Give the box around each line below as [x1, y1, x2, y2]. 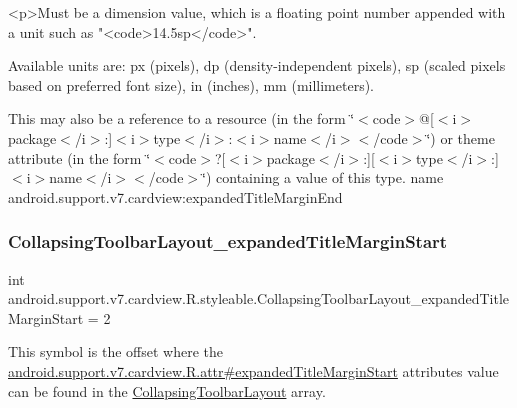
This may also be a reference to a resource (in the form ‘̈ [8, 108, 355, 129]
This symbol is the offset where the [8, 341, 223, 362]
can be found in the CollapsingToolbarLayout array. [8, 380, 326, 401]
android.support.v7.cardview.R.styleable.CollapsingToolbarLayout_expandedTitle [8, 288, 510, 309]
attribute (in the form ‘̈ [8, 147, 151, 168]
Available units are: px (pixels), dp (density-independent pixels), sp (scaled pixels [8, 55, 506, 76]
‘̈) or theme [426, 127, 495, 148]
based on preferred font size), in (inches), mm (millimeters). [8, 74, 375, 95]
